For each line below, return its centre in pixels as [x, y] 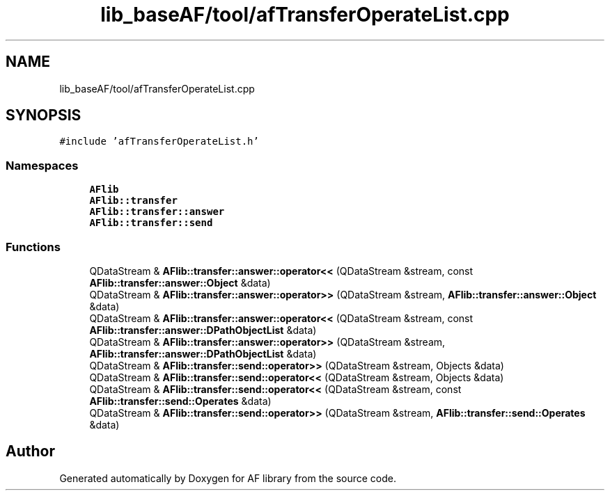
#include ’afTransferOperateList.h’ [159, 142]
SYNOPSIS [44, 115]
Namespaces [42, 165]
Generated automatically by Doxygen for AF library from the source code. [228, 478]
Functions [33, 247]
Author [30, 451]
